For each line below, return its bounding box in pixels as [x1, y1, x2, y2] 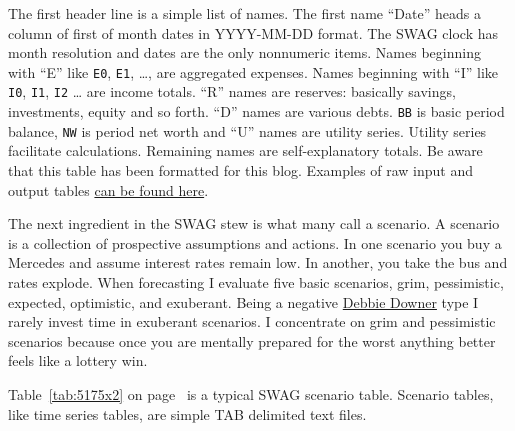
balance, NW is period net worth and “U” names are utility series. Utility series [8, 120, 487, 141]
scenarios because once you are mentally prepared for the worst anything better [8, 330, 496, 351]
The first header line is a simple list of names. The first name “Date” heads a [8, 3, 481, 23]
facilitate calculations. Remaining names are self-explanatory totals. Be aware [8, 140, 483, 161]
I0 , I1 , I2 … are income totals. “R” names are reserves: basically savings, [8, 81, 456, 102]
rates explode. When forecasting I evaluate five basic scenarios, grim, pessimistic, [8, 271, 504, 292]
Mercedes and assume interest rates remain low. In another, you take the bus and [8, 252, 508, 273]
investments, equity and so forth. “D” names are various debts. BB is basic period [8, 101, 505, 122]
